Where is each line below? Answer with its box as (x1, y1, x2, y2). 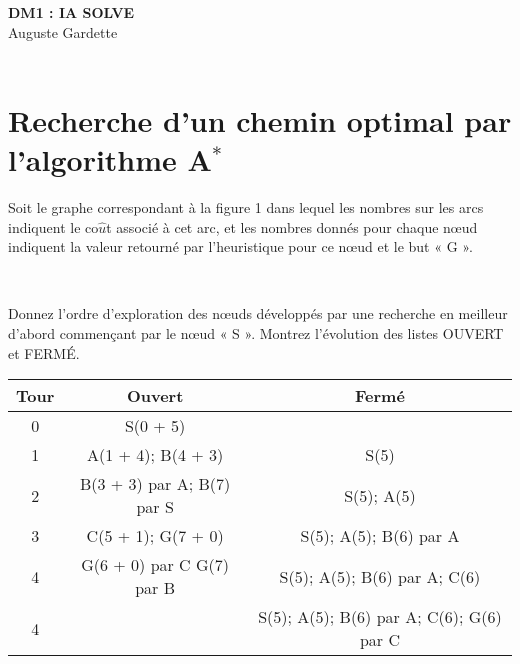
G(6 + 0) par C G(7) (81, 553, 230, 577)
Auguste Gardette (8, 21, 118, 42)
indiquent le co (8, 216, 99, 237)
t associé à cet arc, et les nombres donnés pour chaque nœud (106, 216, 478, 237)
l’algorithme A (8, 139, 212, 180)
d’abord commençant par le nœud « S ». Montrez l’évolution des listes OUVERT (8, 323, 504, 344)
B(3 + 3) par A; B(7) (79, 472, 231, 496)
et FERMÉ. (8, 342, 80, 363)
